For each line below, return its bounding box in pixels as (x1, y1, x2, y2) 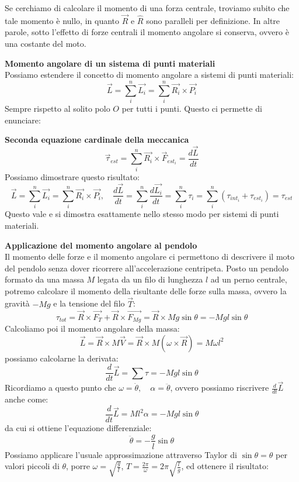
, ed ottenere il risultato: (181, 460, 269, 472)
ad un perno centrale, (210, 273, 287, 285)
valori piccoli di (5, 460, 60, 472)
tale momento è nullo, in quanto (5, 14, 119, 26)
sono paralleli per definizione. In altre (146, 14, 280, 26)
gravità (5, 297, 30, 309)
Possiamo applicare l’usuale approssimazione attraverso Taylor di (5, 448, 237, 460)
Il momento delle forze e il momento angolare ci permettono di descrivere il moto (5, 250, 295, 263)
